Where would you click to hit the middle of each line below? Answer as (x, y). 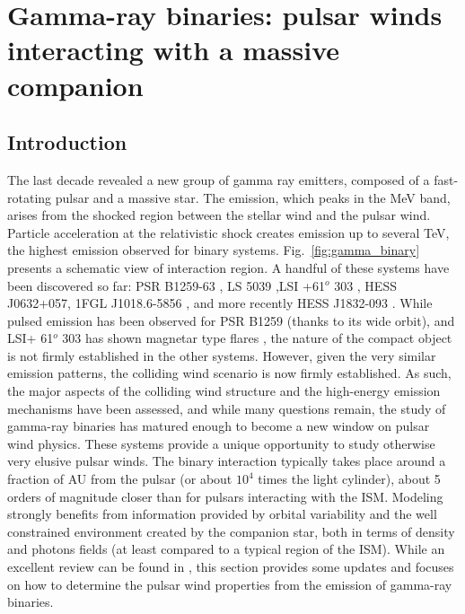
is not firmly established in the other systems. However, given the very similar (222, 355)
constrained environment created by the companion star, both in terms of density (231, 531)
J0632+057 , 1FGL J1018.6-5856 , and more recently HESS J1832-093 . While (220, 303)
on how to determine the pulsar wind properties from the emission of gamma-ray (230, 584)
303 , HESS (365, 285)
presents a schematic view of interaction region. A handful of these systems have (228, 267)
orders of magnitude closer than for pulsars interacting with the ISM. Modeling (225, 496)
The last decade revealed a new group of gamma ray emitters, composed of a (219, 179)
